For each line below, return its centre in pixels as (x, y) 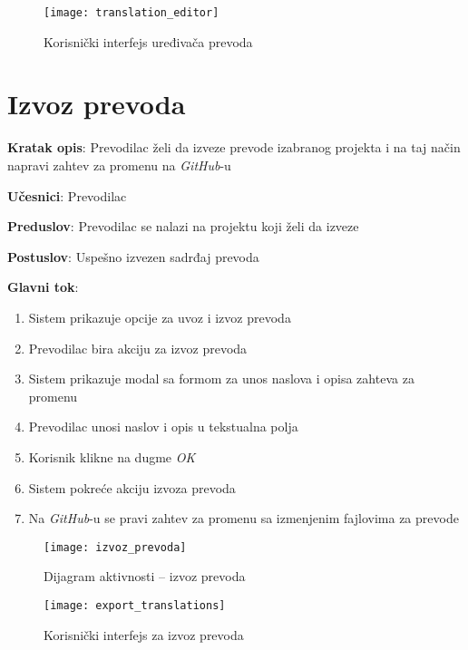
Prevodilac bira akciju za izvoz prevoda (138, 348)
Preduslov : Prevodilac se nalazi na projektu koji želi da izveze (183, 226)
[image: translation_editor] (132, 13)
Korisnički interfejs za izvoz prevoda (144, 634)
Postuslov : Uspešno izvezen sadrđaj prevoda (133, 256)
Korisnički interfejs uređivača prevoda (148, 41)
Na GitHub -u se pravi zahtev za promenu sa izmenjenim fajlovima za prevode (244, 518)
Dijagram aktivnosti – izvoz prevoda (145, 576)
